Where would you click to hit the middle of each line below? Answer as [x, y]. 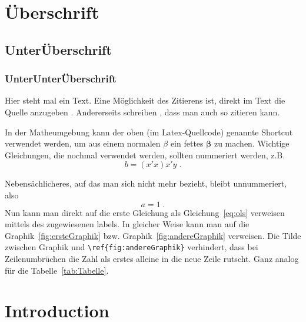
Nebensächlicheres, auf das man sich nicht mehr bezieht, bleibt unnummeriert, [146, 183]
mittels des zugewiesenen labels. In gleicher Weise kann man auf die [127, 224]
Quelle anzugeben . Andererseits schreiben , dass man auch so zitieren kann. [142, 112]
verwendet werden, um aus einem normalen [83, 143]
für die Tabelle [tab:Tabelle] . [57, 270]
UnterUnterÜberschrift [61, 79]
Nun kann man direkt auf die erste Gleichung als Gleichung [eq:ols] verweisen [145, 212]
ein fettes [187, 143]
